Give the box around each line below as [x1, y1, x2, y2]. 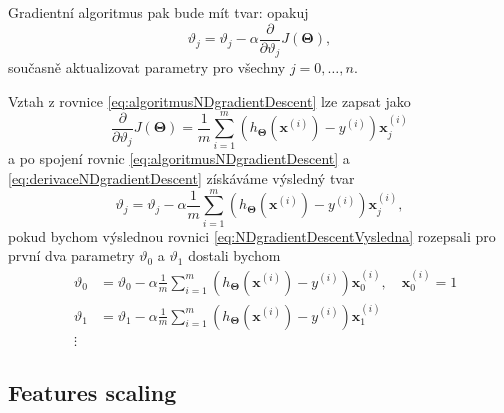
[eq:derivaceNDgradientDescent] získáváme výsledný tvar [8, 168, 355, 189]
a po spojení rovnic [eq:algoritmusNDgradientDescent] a [8, 148, 350, 169]
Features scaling [8, 377, 177, 408]
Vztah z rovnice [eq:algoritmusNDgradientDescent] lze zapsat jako [8, 90, 411, 111]
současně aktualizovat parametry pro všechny [8, 57, 286, 78]
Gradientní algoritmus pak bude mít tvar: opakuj [8, 2, 309, 22]
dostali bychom [188, 245, 281, 266]
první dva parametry [8, 245, 135, 266]
